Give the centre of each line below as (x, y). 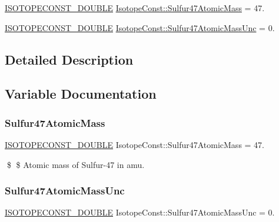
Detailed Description (69, 59)
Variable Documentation (81, 94)
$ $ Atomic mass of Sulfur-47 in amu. (76, 164)
